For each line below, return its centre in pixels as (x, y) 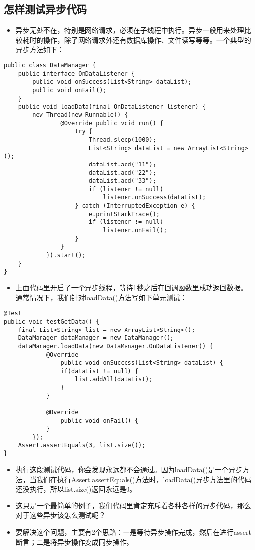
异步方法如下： (40, 49)
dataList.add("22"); (122, 173)
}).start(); (66, 255)
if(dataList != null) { (100, 371)
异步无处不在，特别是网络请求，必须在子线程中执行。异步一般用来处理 (130, 30)
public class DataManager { (50, 65)
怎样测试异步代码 (45, 9)
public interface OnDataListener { (76, 74)
